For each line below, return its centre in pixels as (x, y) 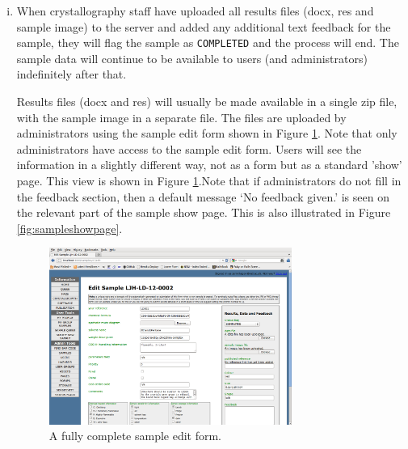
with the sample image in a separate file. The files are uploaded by (181, 117)
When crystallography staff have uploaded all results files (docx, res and (195, 11)
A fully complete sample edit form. (135, 436)
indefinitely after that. (72, 74)
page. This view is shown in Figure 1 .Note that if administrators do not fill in (209, 180)
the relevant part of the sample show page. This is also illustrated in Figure (204, 212)
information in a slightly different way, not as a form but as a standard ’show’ (209, 165)
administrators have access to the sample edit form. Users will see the (189, 148)
